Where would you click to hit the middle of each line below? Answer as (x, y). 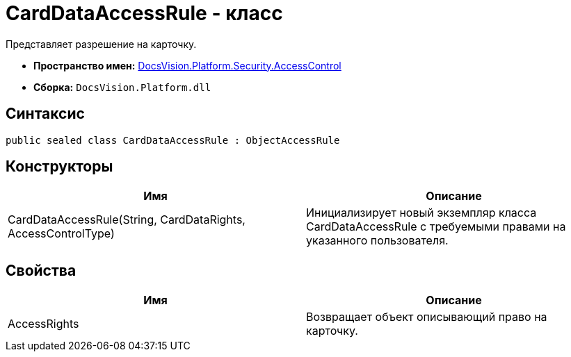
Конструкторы (59, 167)
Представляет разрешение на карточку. (101, 44)
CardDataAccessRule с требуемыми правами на (436, 227)
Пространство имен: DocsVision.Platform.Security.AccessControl (187, 65)
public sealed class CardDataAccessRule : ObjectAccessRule (173, 140)
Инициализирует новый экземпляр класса (421, 213)
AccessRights (43, 324)
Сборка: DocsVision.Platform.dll (122, 87)
